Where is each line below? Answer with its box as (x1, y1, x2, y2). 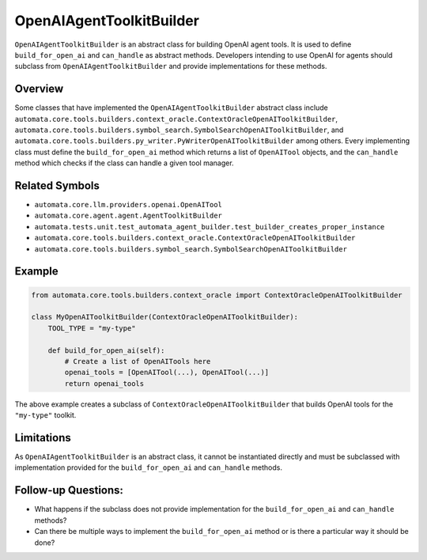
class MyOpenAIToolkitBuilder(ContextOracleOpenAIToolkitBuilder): (31, 312, 299, 322)
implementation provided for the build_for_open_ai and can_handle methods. (14, 463, 282, 472)
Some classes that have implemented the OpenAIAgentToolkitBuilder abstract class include (14, 103, 328, 112)
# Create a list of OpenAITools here (64, 357, 211, 365)
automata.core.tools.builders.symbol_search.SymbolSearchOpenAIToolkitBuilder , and (14, 125, 344, 134)
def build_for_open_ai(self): (47, 346, 165, 355)
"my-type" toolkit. (14, 411, 77, 420)
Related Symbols (14, 179, 100, 192)
